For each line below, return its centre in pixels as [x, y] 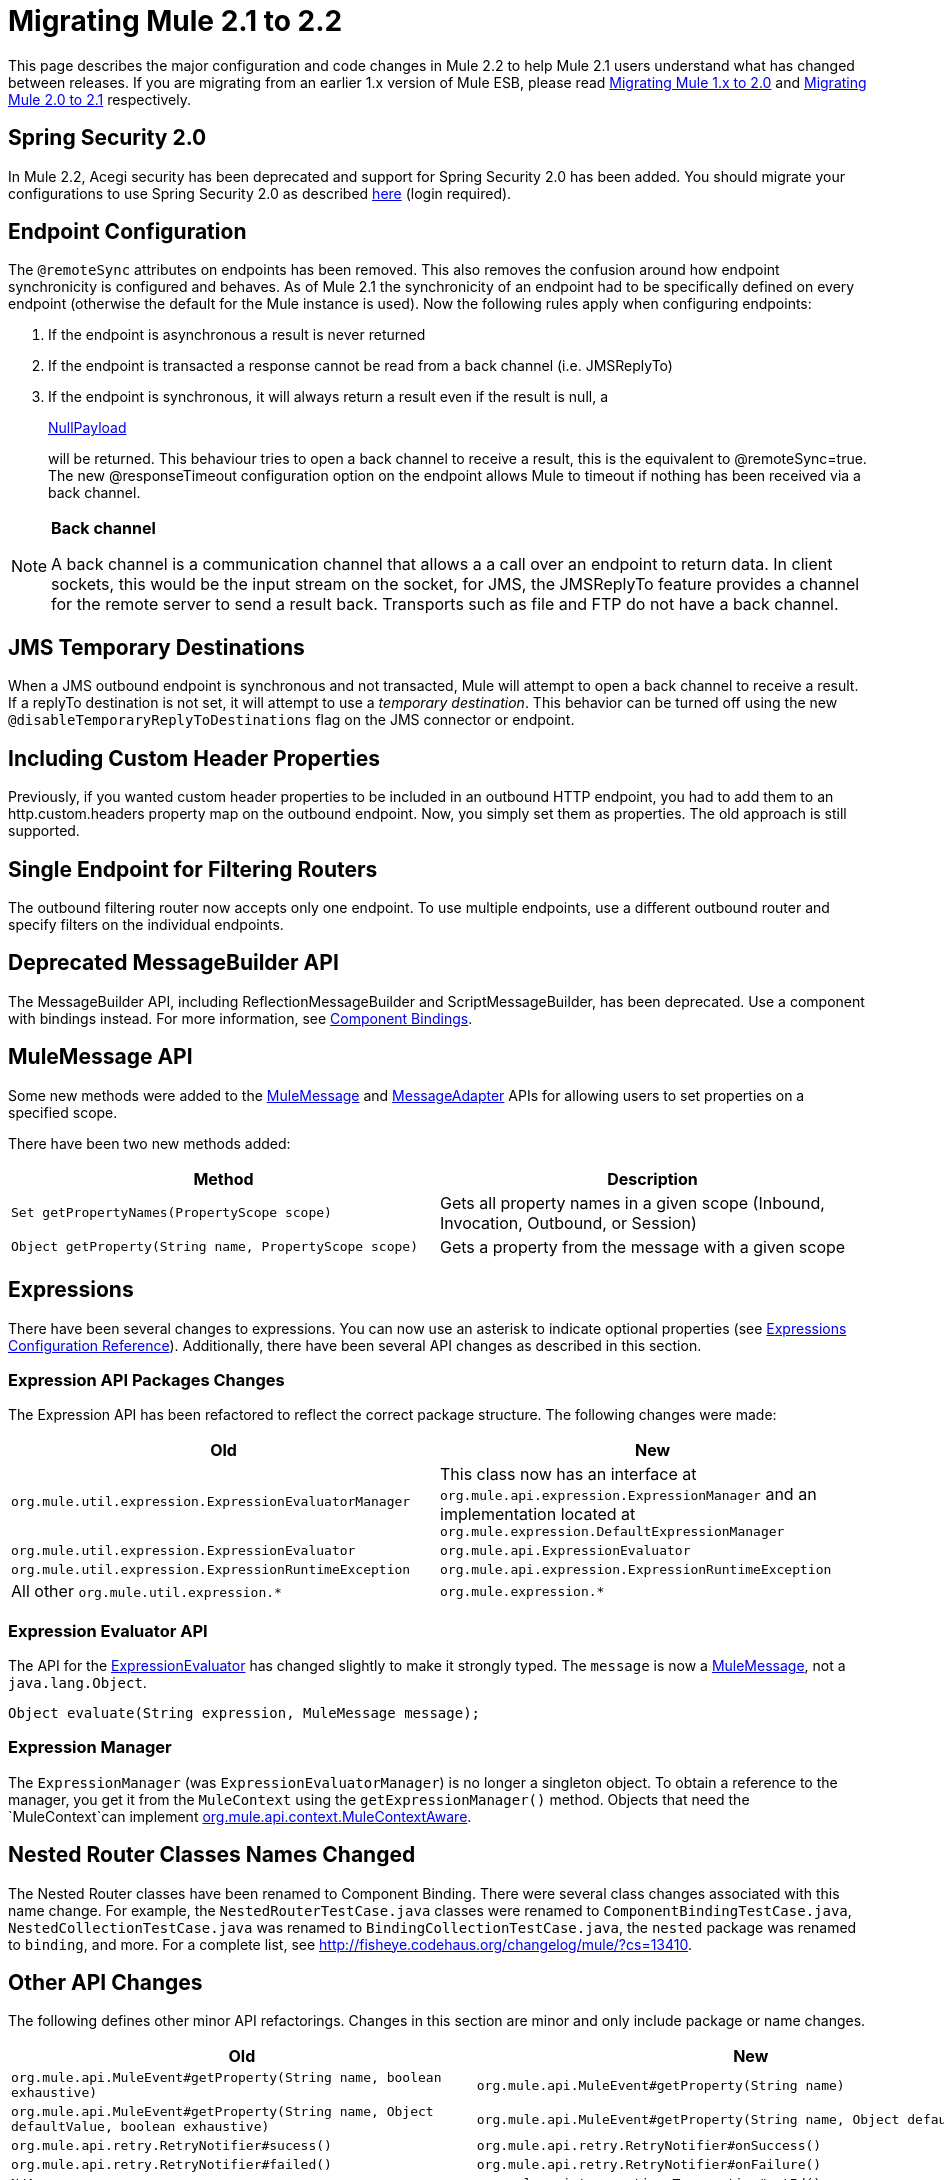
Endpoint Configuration [127, 232]
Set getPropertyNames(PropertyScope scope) [171, 1213]
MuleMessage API [100, 1057]
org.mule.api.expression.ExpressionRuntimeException [636, 1570]
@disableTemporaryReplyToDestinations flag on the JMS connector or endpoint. [291, 720]
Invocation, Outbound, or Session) [568, 1222]
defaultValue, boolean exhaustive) [140, 2127]
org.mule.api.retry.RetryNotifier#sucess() [171, 2146]
